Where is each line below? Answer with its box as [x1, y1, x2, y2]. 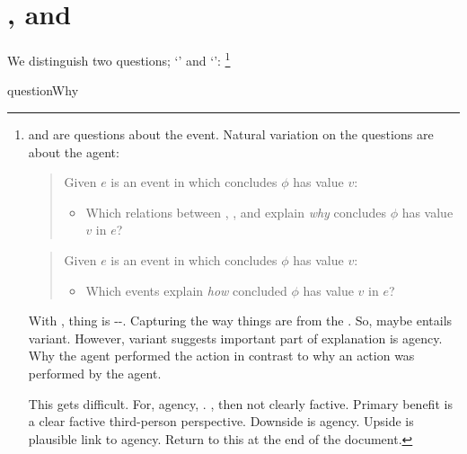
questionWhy [7, 81, 79, 100]
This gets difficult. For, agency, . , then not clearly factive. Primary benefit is [28, 394, 453, 413]
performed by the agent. [28, 363, 162, 382]
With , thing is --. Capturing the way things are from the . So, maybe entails [28, 311, 453, 330]
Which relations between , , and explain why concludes [85, 202, 386, 221]
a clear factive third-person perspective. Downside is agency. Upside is [28, 412, 414, 431]
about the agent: [28, 142, 119, 161]
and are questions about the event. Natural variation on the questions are [28, 124, 434, 143]
